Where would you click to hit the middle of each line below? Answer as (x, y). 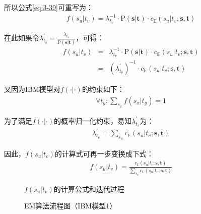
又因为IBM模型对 (32, 89)
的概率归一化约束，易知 (93, 120)
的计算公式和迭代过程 (89, 189)
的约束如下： (103, 89)
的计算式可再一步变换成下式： (104, 153)
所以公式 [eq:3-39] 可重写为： (49, 7)
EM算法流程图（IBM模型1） (71, 206)
